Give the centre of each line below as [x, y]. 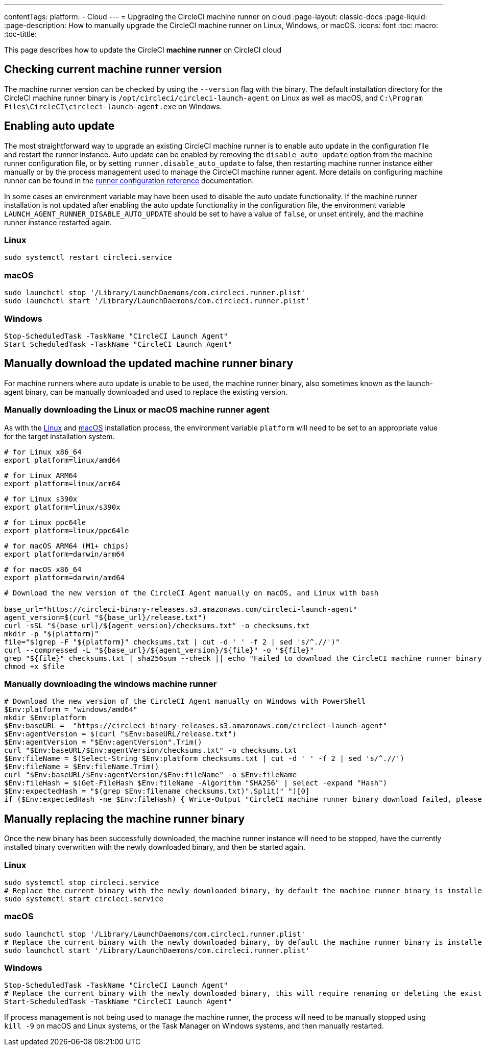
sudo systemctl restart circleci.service [88, 258]
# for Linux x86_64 [43, 452]
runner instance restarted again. [58, 222]
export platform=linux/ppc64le [67, 530]
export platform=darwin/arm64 [65, 554]
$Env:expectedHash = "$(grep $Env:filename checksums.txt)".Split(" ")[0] [157, 791]
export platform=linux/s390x [62, 507]
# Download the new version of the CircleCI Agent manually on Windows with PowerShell [185, 701]
